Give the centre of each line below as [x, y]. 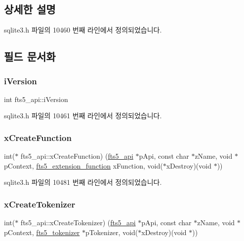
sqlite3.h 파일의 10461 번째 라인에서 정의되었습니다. [83, 116]
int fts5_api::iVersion [36, 99]
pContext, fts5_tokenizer [42, 232]
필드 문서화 [30, 56]
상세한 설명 [30, 9]
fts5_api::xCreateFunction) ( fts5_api [77, 156]
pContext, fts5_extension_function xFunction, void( [83, 165]
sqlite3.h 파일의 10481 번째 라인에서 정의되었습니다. [83, 182]
